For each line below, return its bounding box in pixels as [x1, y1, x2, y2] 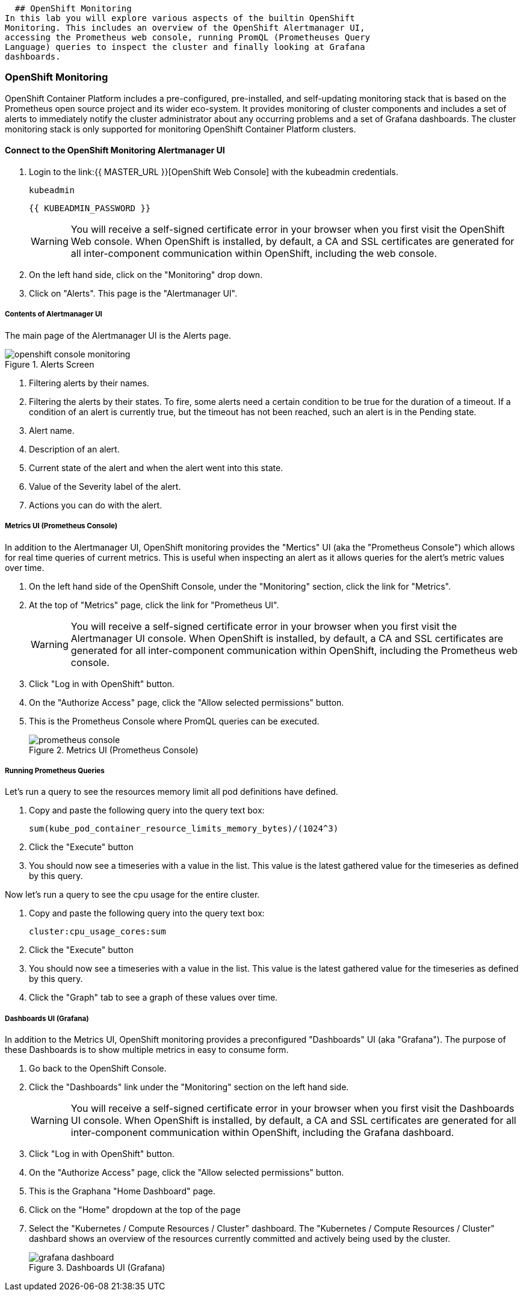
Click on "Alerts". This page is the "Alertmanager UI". [29, 288, 237, 298]
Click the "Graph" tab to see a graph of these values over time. [29, 992, 278, 1003]
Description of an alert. [29, 443, 120, 454]
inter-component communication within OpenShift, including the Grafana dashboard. [70, 1126, 454, 1139]
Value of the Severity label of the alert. [29, 481, 181, 492]
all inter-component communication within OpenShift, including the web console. [70, 247, 437, 259]
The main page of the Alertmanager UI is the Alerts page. [5, 330, 231, 341]
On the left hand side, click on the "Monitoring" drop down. [29, 269, 263, 280]
